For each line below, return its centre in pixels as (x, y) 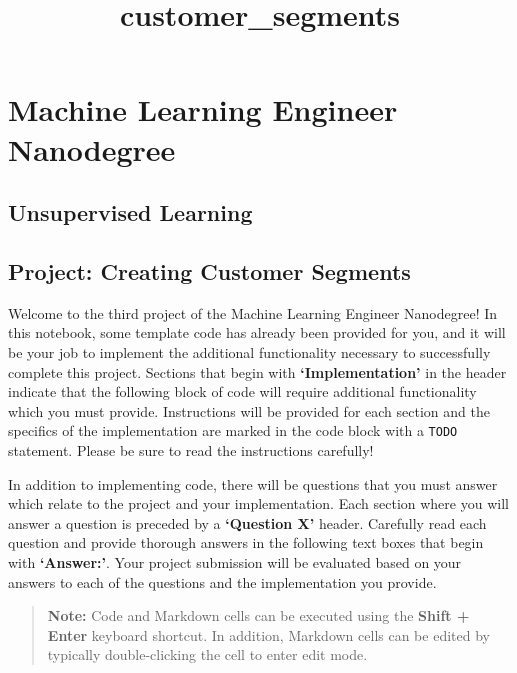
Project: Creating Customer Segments (209, 270)
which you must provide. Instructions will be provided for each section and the (249, 410)
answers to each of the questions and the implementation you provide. (222, 581)
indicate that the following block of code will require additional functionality (242, 391)
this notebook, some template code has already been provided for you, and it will (257, 332)
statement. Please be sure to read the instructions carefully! (191, 449)
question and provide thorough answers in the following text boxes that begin (246, 542)
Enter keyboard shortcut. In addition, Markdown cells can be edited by (268, 634)
